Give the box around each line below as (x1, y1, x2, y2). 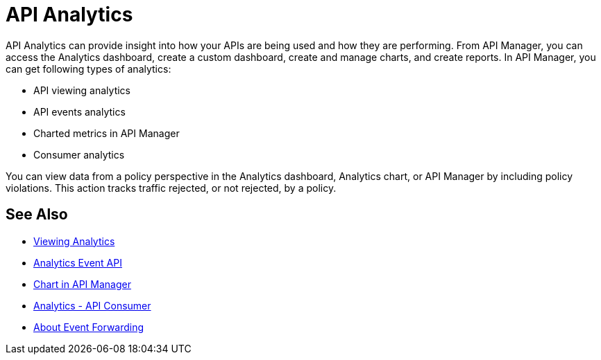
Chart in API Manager (33, 278, 131, 290)
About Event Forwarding (33, 321, 144, 333)
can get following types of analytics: (6, 62, 171, 75)
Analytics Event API (33, 256, 122, 269)
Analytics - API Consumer (33, 299, 151, 312)
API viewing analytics (33, 84, 130, 96)
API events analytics (33, 105, 126, 118)
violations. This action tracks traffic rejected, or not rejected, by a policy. (6, 181, 337, 194)
